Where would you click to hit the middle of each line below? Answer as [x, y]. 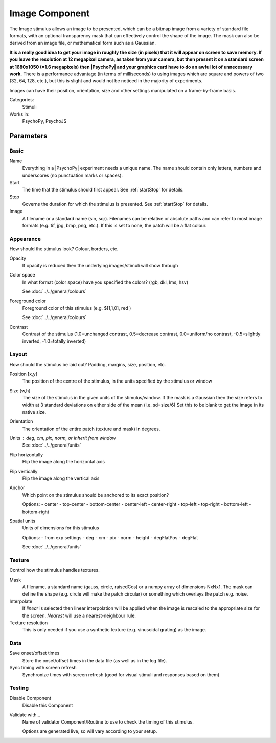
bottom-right [36, 512]
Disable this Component [48, 705]
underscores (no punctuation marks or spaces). [72, 175]
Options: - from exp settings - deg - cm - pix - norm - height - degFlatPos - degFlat [110, 537]
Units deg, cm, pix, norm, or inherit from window [63, 438]
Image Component [50, 13]
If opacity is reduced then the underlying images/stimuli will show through [100, 265]
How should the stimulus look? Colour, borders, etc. [64, 249]
